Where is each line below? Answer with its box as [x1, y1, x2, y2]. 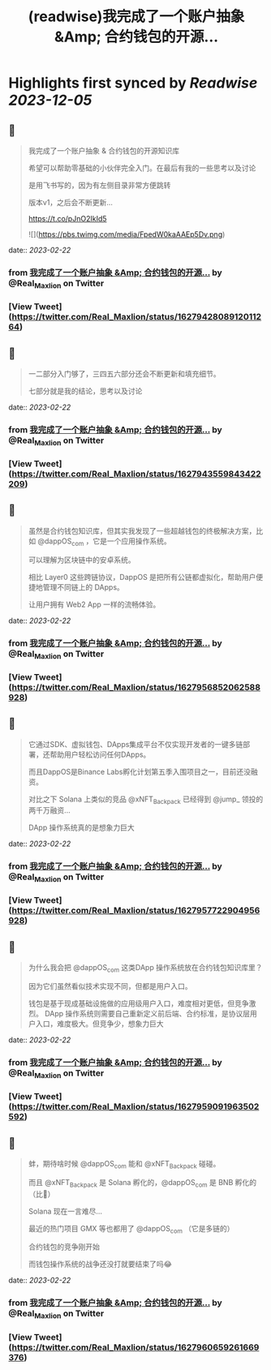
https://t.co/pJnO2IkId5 [28, 214, 107, 223]
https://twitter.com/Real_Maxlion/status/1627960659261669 [11, 1342, 260, 1353]
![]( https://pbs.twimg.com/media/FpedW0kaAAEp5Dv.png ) [28, 230, 226, 239]
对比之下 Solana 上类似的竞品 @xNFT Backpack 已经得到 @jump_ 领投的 [28, 794, 264, 805]
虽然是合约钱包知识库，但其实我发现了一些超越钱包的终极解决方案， [28, 526, 256, 535]
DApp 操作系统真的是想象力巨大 [28, 822, 135, 832]
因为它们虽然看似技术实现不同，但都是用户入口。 [28, 981, 192, 991]
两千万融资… [28, 805, 71, 815]
